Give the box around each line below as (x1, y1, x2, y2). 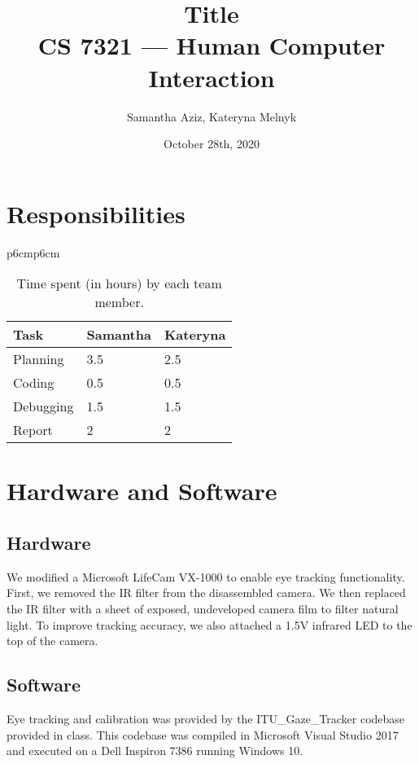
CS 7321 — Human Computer (37, 29, 386, 62)
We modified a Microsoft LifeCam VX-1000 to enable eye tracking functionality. (7, 568, 405, 585)
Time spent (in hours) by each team (16, 274, 222, 293)
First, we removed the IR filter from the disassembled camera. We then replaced (7, 584, 406, 601)
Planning (13, 349, 64, 369)
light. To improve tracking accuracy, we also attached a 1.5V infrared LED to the (7, 616, 412, 633)
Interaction (148, 60, 275, 94)
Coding (13, 373, 55, 393)
